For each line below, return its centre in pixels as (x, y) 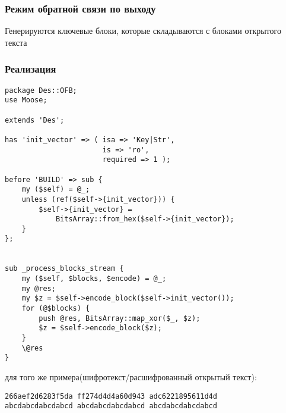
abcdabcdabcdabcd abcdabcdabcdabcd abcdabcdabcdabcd (111, 406)
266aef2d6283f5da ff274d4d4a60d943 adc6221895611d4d (111, 396)
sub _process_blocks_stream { (64, 269)
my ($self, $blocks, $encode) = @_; (94, 279)
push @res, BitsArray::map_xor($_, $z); (120, 318)
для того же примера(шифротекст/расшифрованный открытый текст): (131, 377)
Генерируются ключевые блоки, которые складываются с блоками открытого (143, 31)
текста (16, 42)
